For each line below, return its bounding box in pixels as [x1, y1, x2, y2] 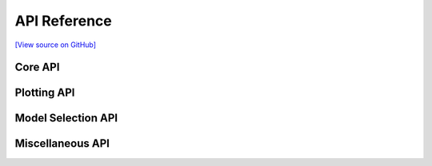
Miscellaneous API [14, 136, 110, 151]
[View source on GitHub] [14, 40, 96, 49]
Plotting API [14, 86, 75, 100]
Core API [14, 61, 60, 74]
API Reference [14, 12, 112, 30]
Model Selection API [14, 112, 118, 125]
